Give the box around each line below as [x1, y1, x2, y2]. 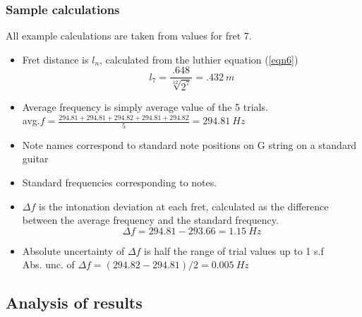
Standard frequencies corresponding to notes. [22, 174, 217, 189]
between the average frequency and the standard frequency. [22, 213, 279, 227]
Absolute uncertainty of [22, 243, 125, 258]
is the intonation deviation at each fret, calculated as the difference [39, 198, 329, 213]
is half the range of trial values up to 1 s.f [144, 243, 324, 258]
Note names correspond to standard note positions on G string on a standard [22, 137, 357, 152]
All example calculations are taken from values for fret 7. [6, 28, 252, 43]
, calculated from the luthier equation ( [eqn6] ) [99, 52, 298, 66]
